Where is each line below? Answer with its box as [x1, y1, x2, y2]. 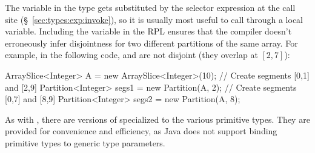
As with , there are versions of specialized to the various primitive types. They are [5, 112, 310, 125]
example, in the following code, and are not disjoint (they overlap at [5, 48, 258, 61]
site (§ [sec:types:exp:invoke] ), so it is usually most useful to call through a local [5, 13, 303, 25]
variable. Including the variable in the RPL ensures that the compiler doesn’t [5, 25, 292, 37]
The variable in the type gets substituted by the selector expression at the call [5, 1, 296, 13]
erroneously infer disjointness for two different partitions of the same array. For [5, 36, 298, 49]
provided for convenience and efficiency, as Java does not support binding [5, 125, 277, 137]
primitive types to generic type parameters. [5, 136, 165, 149]
